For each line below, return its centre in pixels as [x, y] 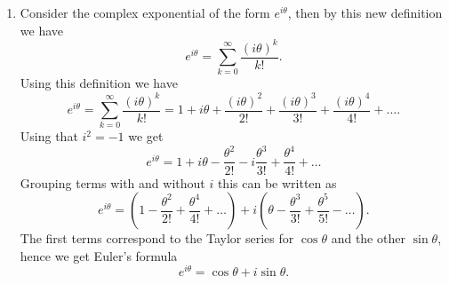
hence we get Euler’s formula [99, 255]
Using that [49, 136]
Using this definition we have [99, 83]
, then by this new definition [365, 12]
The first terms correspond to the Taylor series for [157, 238]
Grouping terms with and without [112, 182]
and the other [368, 238]
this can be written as [277, 182]
